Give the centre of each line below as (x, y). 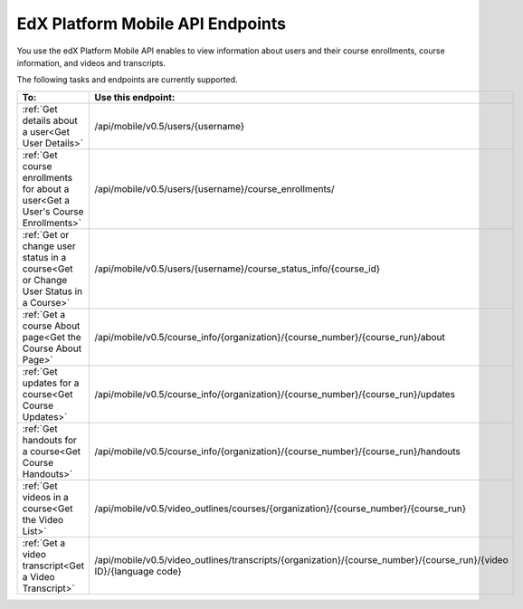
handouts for (49, 440)
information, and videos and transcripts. (91, 62)
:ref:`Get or (46, 234)
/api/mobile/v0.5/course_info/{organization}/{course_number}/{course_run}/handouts (278, 451)
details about (50, 120)
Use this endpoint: (135, 97)
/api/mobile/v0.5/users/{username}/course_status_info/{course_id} (238, 269)
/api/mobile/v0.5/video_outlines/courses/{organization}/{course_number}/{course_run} (281, 509)
